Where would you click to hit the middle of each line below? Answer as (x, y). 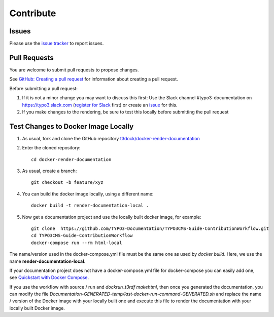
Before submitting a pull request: (44, 88)
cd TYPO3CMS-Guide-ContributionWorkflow (82, 236)
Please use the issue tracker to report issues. (57, 44)
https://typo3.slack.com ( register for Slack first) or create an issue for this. (100, 105)
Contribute (33, 13)
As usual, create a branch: (49, 171)
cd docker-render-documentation (71, 159)
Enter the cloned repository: (51, 148)
